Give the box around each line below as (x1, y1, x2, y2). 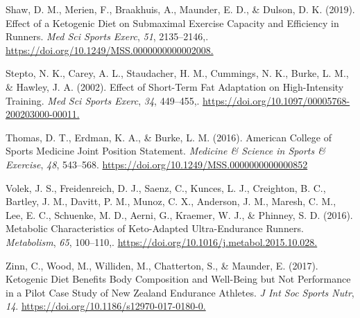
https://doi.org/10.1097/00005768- (203, 93, 350, 107)
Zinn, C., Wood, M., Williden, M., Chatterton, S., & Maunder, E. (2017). (6, 258, 318, 272)
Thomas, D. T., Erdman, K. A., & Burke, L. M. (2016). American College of (6, 130, 332, 144)
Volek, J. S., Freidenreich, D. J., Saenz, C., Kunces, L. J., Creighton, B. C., (6, 180, 326, 195)
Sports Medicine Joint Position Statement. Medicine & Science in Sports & (6, 143, 325, 158)
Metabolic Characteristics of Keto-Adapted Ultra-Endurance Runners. (6, 221, 304, 236)
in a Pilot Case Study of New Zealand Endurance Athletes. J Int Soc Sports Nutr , (6, 285, 354, 299)
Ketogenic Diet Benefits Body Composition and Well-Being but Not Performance (6, 272, 351, 286)
